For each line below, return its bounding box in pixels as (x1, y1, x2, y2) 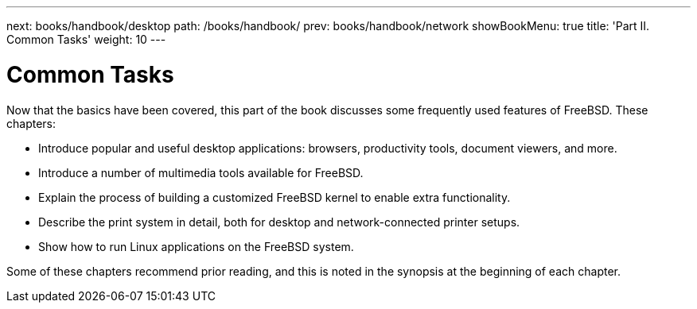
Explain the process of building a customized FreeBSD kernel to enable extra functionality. (38, 190, 511, 204)
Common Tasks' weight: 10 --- (6, 33, 166, 46)
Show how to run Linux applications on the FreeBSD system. (38, 239, 354, 253)
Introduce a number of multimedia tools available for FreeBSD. (38, 165, 364, 180)
